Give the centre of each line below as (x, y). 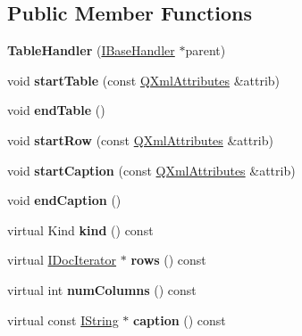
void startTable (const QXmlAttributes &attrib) (144, 80)
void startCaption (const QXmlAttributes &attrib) (151, 170)
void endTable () (56, 110)
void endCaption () (64, 200)
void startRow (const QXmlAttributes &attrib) (140, 139)
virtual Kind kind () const (80, 229)
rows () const (168, 260)
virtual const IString (63, 320)
